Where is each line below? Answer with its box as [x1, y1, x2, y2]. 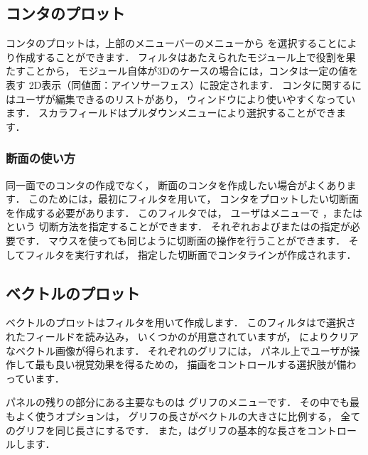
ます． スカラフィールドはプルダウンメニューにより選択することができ [6, 105, 337, 120]
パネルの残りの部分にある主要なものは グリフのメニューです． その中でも [6, 395, 350, 409]
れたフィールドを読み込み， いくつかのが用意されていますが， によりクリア [6, 328, 359, 343]
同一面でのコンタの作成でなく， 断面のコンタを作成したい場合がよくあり [6, 177, 347, 192]
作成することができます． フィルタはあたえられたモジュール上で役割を [15, 49, 346, 64]
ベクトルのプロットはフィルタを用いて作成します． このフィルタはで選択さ [6, 315, 357, 330]
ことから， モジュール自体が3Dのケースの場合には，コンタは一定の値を [25, 63, 359, 78]
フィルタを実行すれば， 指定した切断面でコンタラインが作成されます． [25, 247, 357, 262]
